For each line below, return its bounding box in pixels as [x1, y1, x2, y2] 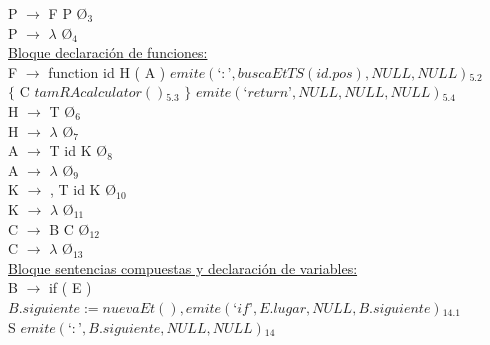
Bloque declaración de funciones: [8, 42, 208, 63]
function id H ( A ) [48, 61, 166, 82]
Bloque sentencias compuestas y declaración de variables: [8, 257, 358, 278]
